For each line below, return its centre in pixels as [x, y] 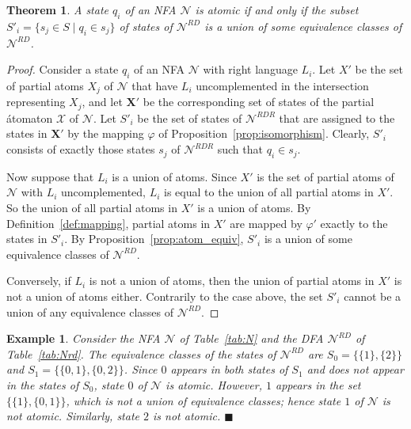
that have [155, 85]
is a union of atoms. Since [174, 176]
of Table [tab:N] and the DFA [251, 338]
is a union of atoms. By [254, 208]
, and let [102, 102]
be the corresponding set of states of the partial [259, 102]
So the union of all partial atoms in [92, 208]
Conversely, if [39, 281]
